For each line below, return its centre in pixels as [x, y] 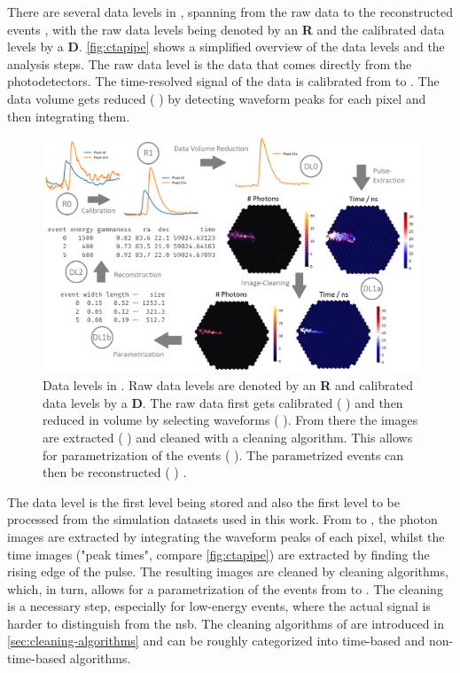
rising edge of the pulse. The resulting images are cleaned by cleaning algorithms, [228, 571]
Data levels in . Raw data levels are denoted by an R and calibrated [228, 385]
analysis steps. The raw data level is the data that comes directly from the [210, 63]
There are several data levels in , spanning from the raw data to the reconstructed [230, 12]
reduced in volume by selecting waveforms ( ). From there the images [230, 420]
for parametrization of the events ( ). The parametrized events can [223, 454]
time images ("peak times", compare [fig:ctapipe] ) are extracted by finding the [218, 554]
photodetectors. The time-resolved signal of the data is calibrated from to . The [223, 81]
